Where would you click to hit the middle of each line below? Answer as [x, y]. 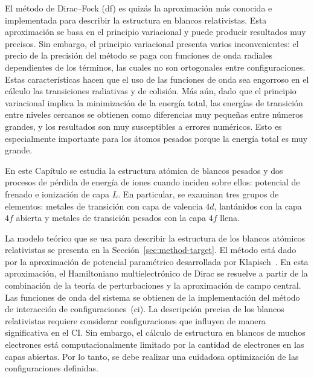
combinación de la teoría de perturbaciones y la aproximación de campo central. [153, 285]
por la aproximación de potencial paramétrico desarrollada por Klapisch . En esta [157, 261]
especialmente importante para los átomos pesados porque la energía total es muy [156, 138]
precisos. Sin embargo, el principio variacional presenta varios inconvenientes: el [152, 43]
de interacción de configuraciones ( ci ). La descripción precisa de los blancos [145, 309]
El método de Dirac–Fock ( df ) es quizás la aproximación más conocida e [139, 8]
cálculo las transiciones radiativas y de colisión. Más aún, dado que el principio [151, 91]
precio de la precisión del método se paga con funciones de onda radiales [139, 55]
